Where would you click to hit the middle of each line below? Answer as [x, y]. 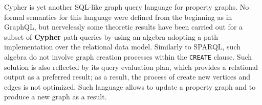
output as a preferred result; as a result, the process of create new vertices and [127, 77]
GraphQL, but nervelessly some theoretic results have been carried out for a [124, 27]
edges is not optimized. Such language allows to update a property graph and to [130, 86]
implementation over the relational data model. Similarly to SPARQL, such [123, 47]
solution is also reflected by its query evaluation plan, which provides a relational [131, 67]
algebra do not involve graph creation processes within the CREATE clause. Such [128, 56]
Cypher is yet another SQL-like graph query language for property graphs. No [127, 7]
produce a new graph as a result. [56, 97]
